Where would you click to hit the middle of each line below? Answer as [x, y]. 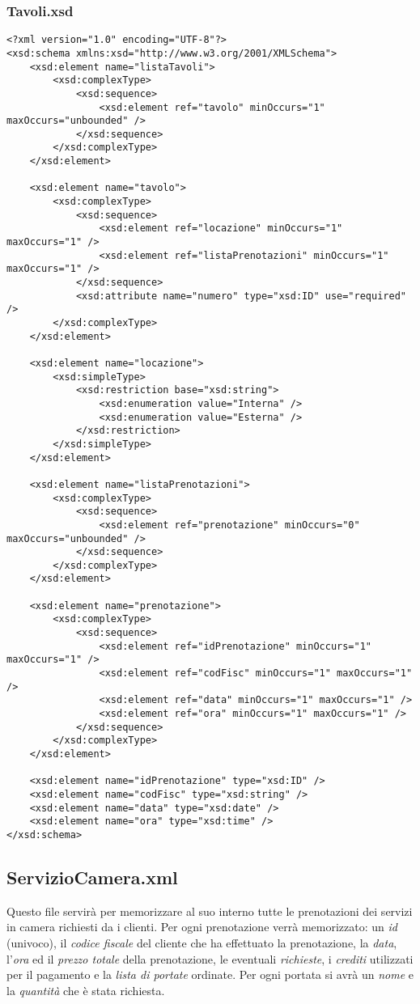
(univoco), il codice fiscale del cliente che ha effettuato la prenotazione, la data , [202, 942]
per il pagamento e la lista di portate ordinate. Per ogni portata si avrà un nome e [210, 974]
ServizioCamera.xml [92, 877]
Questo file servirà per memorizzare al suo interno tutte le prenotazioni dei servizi [210, 911]
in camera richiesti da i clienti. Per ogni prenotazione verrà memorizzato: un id [202, 927]
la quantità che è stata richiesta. [86, 990]
